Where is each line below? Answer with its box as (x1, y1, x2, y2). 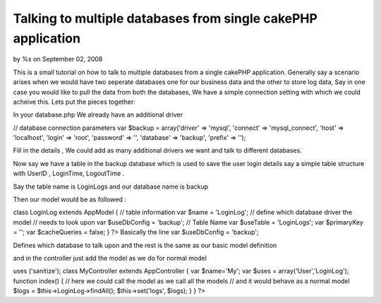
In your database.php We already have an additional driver (13, 110, 183, 119)
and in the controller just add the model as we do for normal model (13, 254, 207, 262)
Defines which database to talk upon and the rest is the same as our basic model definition (13, 241, 277, 249)
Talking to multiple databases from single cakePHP (13, 11, 317, 26)
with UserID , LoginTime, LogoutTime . (13, 170, 125, 178)
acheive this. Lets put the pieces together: (13, 97, 135, 106)
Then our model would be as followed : (13, 195, 126, 204)
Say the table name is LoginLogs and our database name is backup (13, 182, 208, 191)
